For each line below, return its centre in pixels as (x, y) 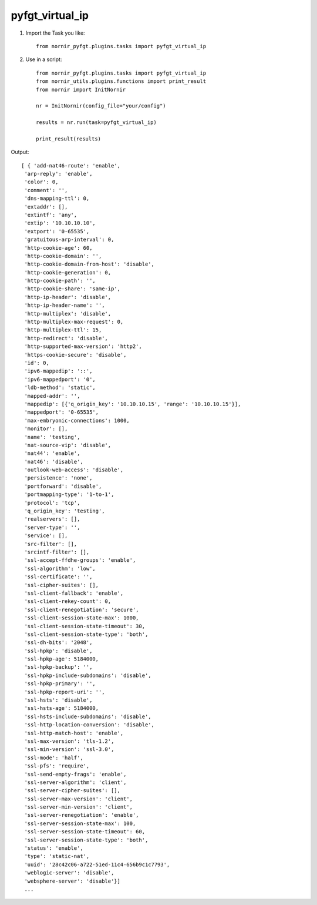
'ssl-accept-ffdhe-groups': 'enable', (80, 560)
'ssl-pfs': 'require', (57, 766)
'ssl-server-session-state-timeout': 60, (85, 832)
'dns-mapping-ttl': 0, (57, 199)
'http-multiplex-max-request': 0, (74, 322)
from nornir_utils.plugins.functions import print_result (121, 81)
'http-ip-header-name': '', (65, 305)
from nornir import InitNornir (81, 89)
